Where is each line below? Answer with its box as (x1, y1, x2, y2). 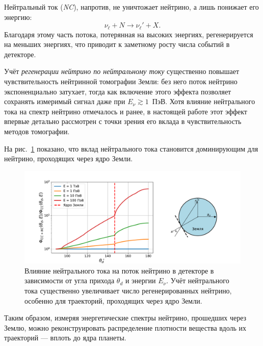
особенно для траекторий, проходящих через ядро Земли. (24, 295, 202, 306)
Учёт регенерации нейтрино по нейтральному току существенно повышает (4, 66, 240, 77)
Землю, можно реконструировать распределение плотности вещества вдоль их (4, 322, 247, 333)
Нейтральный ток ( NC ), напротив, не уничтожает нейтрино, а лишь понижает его (4, 2, 259, 12)
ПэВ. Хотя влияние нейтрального (152, 96, 255, 107)
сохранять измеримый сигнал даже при (4, 96, 125, 107)
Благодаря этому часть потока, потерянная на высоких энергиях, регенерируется (4, 29, 253, 39)
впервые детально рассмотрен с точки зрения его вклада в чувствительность (4, 116, 242, 127)
